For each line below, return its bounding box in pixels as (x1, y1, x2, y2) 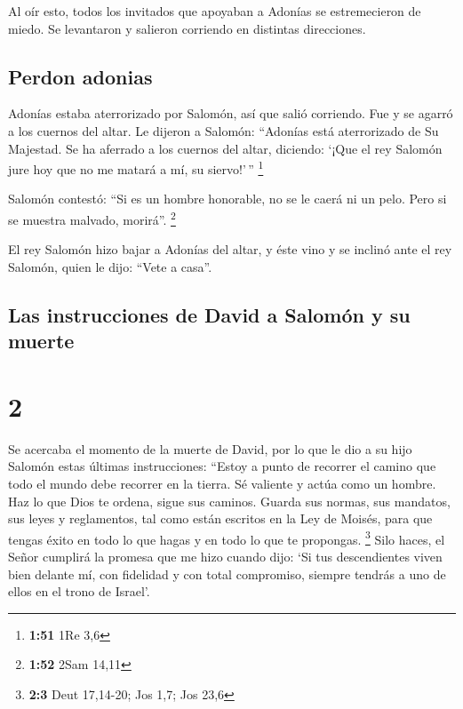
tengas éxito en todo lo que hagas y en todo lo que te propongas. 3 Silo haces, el (8, 527, 445, 548)
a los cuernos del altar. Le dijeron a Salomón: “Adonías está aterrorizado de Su (8, 121, 439, 139)
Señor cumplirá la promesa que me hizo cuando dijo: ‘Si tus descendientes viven (8, 546, 443, 565)
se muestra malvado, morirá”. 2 (8, 208, 176, 228)
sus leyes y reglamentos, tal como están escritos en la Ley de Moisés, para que (8, 509, 433, 528)
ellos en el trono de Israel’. (8, 582, 150, 601)
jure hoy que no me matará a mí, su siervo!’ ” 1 (8, 157, 264, 178)
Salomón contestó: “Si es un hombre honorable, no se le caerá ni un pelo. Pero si (8, 189, 447, 208)
